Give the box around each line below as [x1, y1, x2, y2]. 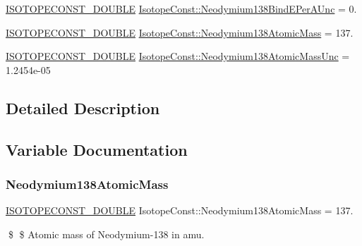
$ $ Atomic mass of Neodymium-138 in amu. [8, 226, 205, 241]
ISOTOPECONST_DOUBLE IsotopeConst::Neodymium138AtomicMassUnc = [6, 49, 350, 63]
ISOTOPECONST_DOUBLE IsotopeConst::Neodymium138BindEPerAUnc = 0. [6, 1, 357, 16]
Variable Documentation [6, 138, 188, 160]
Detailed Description [6, 97, 160, 118]
